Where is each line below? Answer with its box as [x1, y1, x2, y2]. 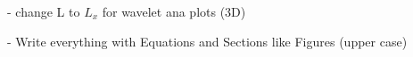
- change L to [7, 3, 80, 20]
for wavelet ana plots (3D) [102, 3, 246, 20]
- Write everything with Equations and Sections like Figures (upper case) [7, 32, 408, 50]
